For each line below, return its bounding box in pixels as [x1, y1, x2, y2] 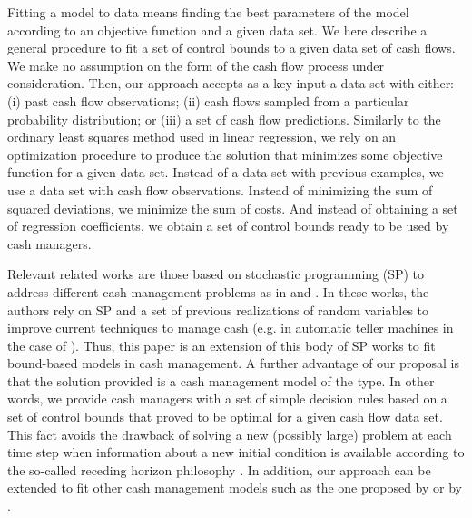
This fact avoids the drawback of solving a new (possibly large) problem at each [7, 424, 452, 443]
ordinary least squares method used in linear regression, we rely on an [7, 127, 397, 146]
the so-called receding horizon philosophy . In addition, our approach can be [7, 460, 431, 479]
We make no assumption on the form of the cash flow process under [7, 55, 385, 75]
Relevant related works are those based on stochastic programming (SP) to [7, 264, 425, 284]
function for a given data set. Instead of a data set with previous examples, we [7, 163, 444, 182]
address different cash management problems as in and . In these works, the [7, 282, 429, 301]
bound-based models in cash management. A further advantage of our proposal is [7, 354, 459, 373]
